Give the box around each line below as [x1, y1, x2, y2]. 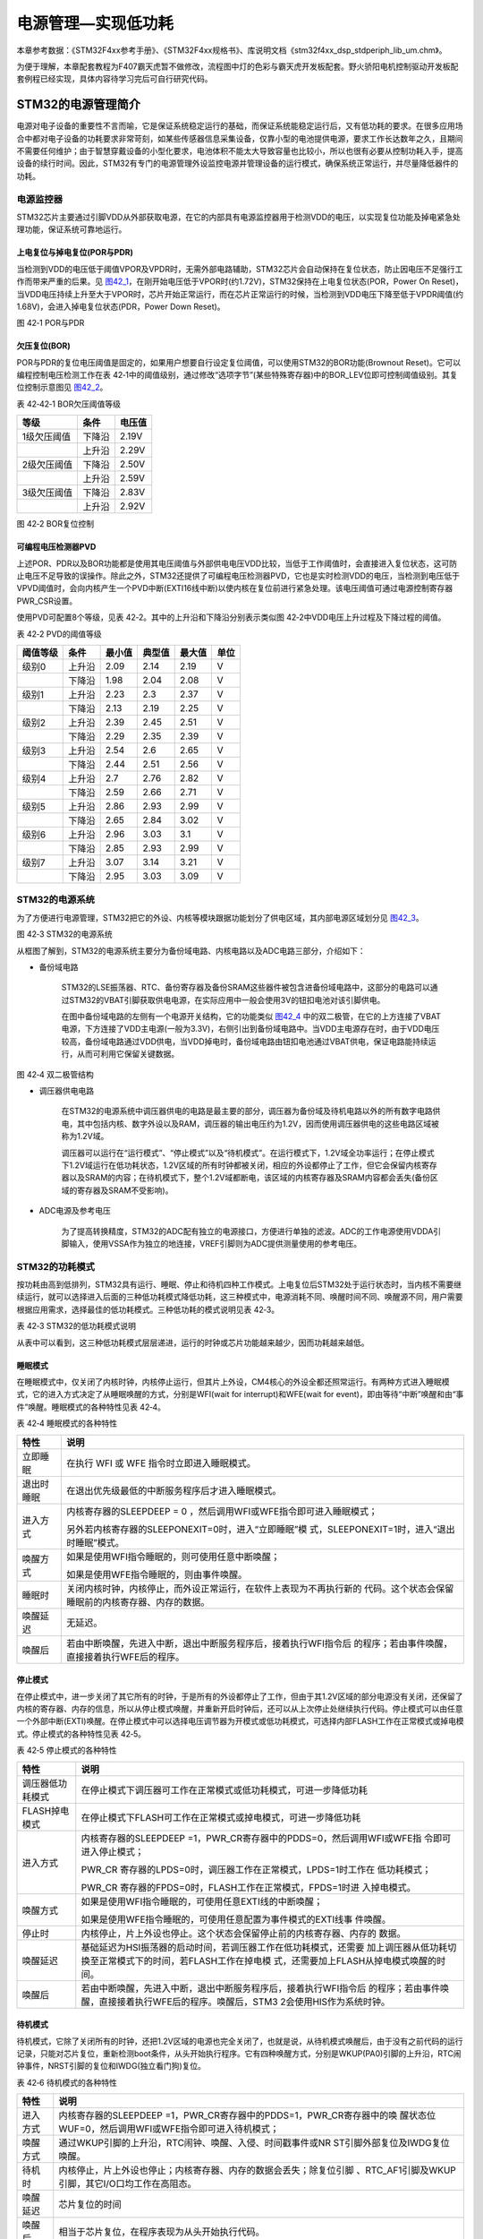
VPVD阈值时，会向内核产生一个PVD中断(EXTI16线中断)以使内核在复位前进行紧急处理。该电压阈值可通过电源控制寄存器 [16, 583, 453, 594]
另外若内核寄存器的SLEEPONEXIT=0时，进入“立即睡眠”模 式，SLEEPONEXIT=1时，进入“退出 [65, 1523, 455, 1535]
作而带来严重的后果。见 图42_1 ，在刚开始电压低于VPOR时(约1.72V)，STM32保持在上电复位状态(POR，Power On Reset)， [16, 276, 464, 287]
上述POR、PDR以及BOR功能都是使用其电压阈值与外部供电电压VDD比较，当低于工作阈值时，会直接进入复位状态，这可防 [16, 558, 458, 569]
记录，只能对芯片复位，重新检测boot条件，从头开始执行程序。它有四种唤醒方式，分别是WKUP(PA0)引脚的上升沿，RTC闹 [16, 2047, 462, 2059]
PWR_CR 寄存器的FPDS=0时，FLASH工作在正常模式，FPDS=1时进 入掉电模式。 [80, 1881, 416, 1893]
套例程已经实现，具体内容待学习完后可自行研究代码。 [16, 73, 213, 84]
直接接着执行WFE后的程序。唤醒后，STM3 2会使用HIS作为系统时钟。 [98, 1995, 391, 2008]
